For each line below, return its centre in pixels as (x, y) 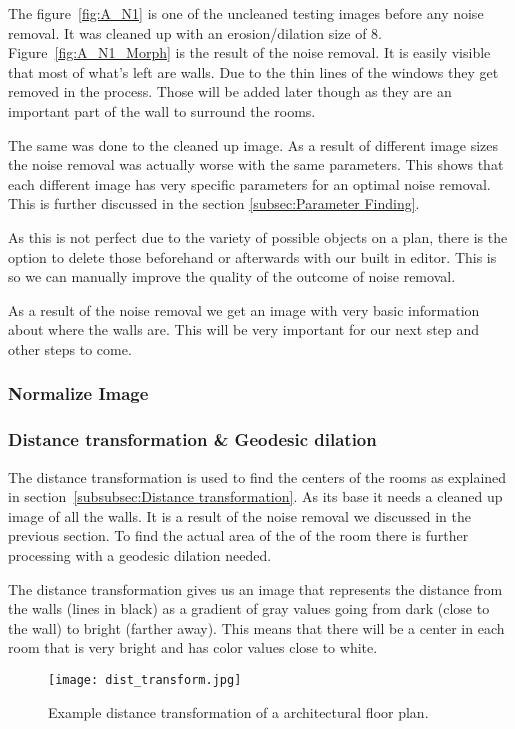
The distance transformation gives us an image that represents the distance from (255, 588)
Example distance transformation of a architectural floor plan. (238, 711)
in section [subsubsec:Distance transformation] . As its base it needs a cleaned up (255, 496)
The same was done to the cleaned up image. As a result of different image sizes (253, 144)
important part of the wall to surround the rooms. (162, 110)
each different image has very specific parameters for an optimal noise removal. (249, 183)
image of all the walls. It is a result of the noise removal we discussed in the (239, 515)
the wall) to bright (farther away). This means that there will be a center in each (256, 627)
